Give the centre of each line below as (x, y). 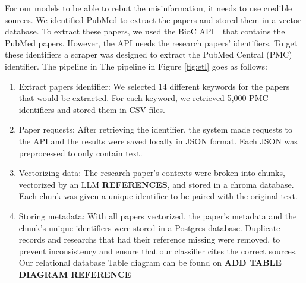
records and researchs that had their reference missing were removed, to (149, 239)
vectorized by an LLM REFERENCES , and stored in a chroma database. (156, 184)
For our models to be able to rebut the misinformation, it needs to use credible (149, 8)
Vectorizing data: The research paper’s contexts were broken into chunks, (152, 173)
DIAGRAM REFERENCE (75, 274)
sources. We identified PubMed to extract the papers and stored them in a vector (153, 19)
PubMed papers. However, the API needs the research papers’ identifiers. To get (151, 43)
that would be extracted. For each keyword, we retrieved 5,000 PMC (143, 98)
